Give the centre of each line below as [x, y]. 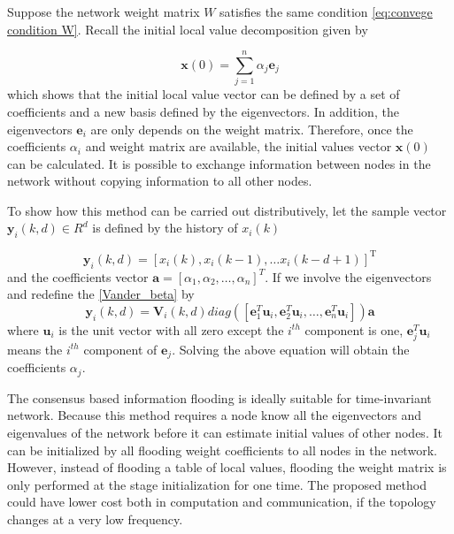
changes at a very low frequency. [95, 519]
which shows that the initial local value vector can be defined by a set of [204, 94]
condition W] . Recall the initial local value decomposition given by [188, 29]
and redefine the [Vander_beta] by [101, 294]
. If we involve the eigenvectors [348, 276]
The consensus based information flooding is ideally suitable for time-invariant [219, 397]
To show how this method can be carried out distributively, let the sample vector [227, 210]
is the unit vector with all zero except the [171, 329]
